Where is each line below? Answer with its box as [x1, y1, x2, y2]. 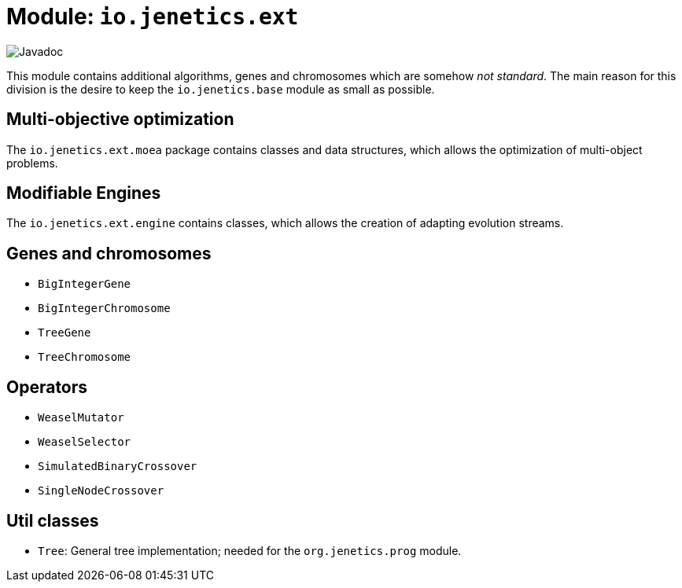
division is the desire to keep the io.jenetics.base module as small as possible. [6, 82, 435, 96]
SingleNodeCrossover [38, 484, 164, 498]
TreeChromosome [38, 351, 131, 364]
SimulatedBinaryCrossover [38, 460, 197, 473]
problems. [6, 156, 58, 170]
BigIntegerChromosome [38, 302, 171, 315]
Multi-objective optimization [6, 109, 234, 130]
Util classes [6, 510, 99, 531]
